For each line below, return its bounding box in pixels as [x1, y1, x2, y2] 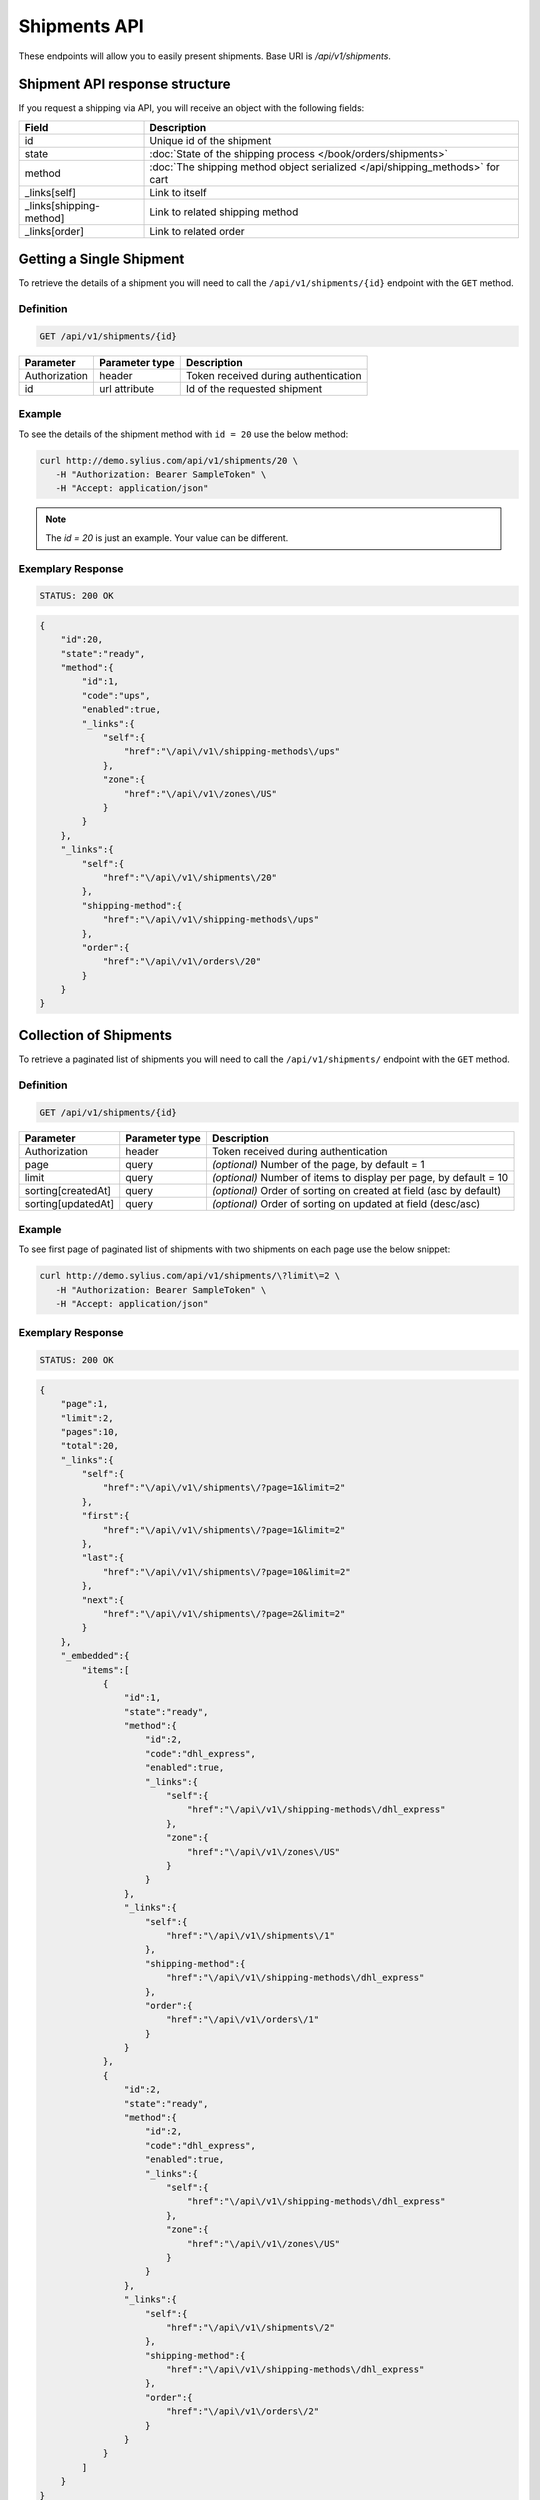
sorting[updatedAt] [24, 1197, 115, 1211]
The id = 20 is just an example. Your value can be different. [45, 531, 289, 544]
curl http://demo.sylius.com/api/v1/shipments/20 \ [39, 455, 299, 466]
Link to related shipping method [149, 205, 299, 219]
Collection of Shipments [18, 1026, 172, 1044]
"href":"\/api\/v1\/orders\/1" [165, 2014, 320, 2025]
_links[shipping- [24, 198, 100, 212]
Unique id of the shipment [149, 133, 272, 147]
